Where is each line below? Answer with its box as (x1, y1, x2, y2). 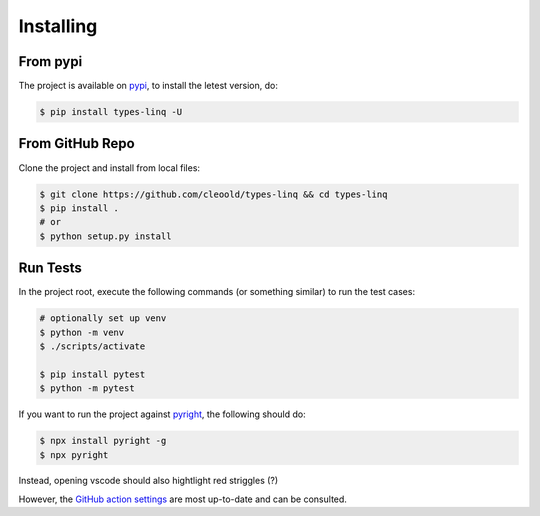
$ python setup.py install (39, 230, 172, 242)
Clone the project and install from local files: (18, 161, 200, 174)
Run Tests (18, 260, 82, 277)
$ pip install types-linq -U (39, 106, 183, 118)
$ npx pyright (39, 449, 109, 460)
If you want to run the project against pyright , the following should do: (18, 408, 306, 420)
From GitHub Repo (18, 135, 135, 152)
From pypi (18, 53, 83, 70)
